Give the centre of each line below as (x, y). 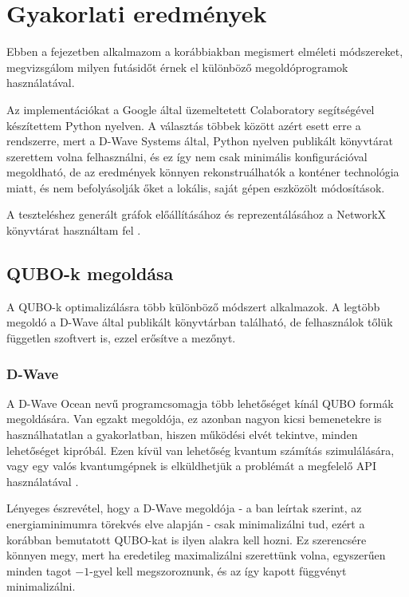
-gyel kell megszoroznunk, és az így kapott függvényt (218, 570)
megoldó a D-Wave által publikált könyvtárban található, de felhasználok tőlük (200, 322)
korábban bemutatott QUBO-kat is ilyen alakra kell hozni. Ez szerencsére (187, 539)
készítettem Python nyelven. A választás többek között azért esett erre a (184, 125)
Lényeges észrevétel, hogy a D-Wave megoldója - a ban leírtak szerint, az (184, 508)
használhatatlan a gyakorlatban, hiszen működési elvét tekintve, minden (182, 435)
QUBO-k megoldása (90, 273)
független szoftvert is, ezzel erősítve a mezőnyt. (121, 338)
